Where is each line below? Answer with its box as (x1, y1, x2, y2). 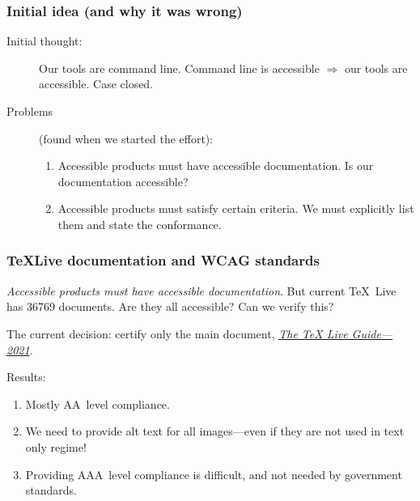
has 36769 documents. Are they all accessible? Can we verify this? (6, 298, 334, 315)
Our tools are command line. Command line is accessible (39, 59, 320, 76)
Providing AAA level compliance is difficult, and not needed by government (25, 465, 402, 482)
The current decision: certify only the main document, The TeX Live (6, 325, 348, 342)
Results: (6, 368, 46, 385)
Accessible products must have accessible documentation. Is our (57, 157, 374, 174)
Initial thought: (6, 32, 83, 49)
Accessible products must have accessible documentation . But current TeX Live (6, 282, 397, 299)
